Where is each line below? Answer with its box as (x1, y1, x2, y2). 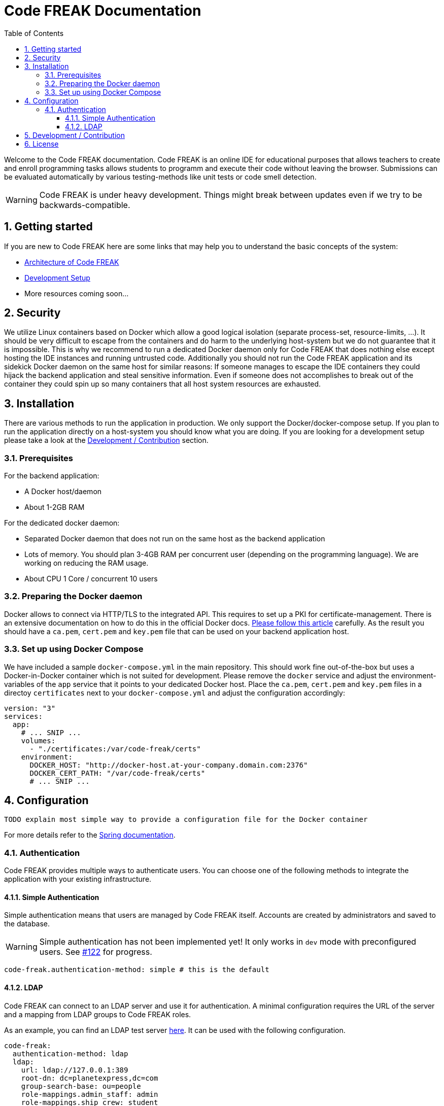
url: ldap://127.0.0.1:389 (21, 1065, 128, 1074)
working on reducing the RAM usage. (24, 559, 149, 568)
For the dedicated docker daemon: (4, 519, 120, 528)
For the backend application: (4, 471, 99, 480)
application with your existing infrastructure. (4, 875, 152, 884)
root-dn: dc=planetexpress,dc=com (21, 1074, 158, 1082)
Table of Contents (4, 28, 64, 38)
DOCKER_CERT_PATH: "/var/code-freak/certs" (29, 769, 206, 777)
